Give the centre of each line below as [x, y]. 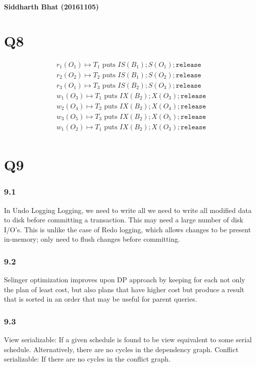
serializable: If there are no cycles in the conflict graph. [87, 359]
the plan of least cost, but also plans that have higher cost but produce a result [124, 289]
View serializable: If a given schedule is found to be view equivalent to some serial [128, 340]
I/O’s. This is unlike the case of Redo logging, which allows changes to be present [128, 229]
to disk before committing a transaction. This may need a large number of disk [124, 220]
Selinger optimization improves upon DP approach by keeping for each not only [125, 280]
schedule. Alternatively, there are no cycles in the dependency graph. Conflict [121, 349]
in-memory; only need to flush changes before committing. [92, 239]
